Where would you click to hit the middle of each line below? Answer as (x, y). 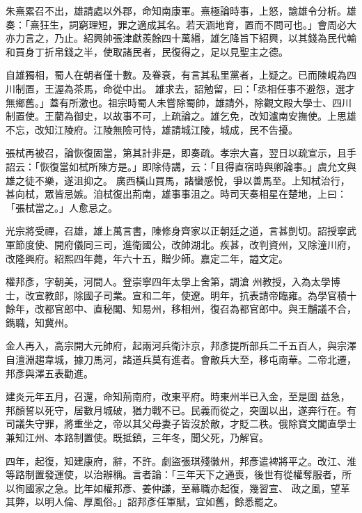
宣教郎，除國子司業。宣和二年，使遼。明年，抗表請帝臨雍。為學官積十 (195, 295)
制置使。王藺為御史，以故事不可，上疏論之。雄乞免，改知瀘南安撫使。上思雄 (181, 116)
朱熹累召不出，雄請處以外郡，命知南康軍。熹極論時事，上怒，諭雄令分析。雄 (181, 10)
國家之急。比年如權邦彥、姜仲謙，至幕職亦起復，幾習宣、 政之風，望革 (187, 488)
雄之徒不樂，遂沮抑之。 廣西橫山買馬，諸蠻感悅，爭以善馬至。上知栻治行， (178, 180)
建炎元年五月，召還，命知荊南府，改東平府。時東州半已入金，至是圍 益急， (178, 396)
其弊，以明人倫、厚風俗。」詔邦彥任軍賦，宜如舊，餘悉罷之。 (144, 502)
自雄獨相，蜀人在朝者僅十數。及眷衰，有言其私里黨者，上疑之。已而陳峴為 (176, 75)
